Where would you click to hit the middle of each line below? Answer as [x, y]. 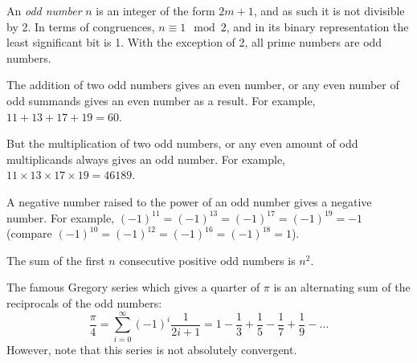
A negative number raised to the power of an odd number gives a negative [189, 201]
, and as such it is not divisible [329, 10]
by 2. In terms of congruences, [81, 26]
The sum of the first [56, 260]
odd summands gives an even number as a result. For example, [161, 100]
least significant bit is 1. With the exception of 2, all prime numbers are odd [194, 42]
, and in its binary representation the [317, 26]
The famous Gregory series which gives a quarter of [133, 287]
